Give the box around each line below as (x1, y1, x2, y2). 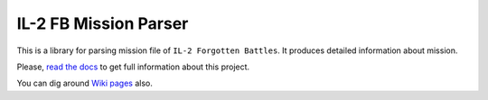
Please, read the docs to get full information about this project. (16, 61, 250, 72)
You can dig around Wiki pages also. (16, 77, 154, 89)
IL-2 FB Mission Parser (16, 14, 189, 33)
